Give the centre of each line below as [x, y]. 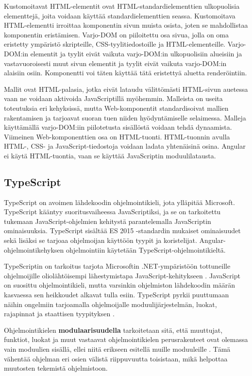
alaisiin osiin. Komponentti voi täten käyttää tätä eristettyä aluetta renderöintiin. [126, 73]
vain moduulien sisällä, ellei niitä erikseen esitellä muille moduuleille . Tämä [117, 349]
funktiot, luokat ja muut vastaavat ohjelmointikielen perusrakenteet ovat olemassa [126, 339]
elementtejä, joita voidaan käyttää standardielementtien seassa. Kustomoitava [120, 15]
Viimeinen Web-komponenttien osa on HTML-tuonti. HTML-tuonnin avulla [117, 136]
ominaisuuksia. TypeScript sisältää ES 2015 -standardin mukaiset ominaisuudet [122, 231]
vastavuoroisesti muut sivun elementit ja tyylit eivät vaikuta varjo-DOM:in [115, 63]
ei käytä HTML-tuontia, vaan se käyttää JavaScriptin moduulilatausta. [110, 155]
